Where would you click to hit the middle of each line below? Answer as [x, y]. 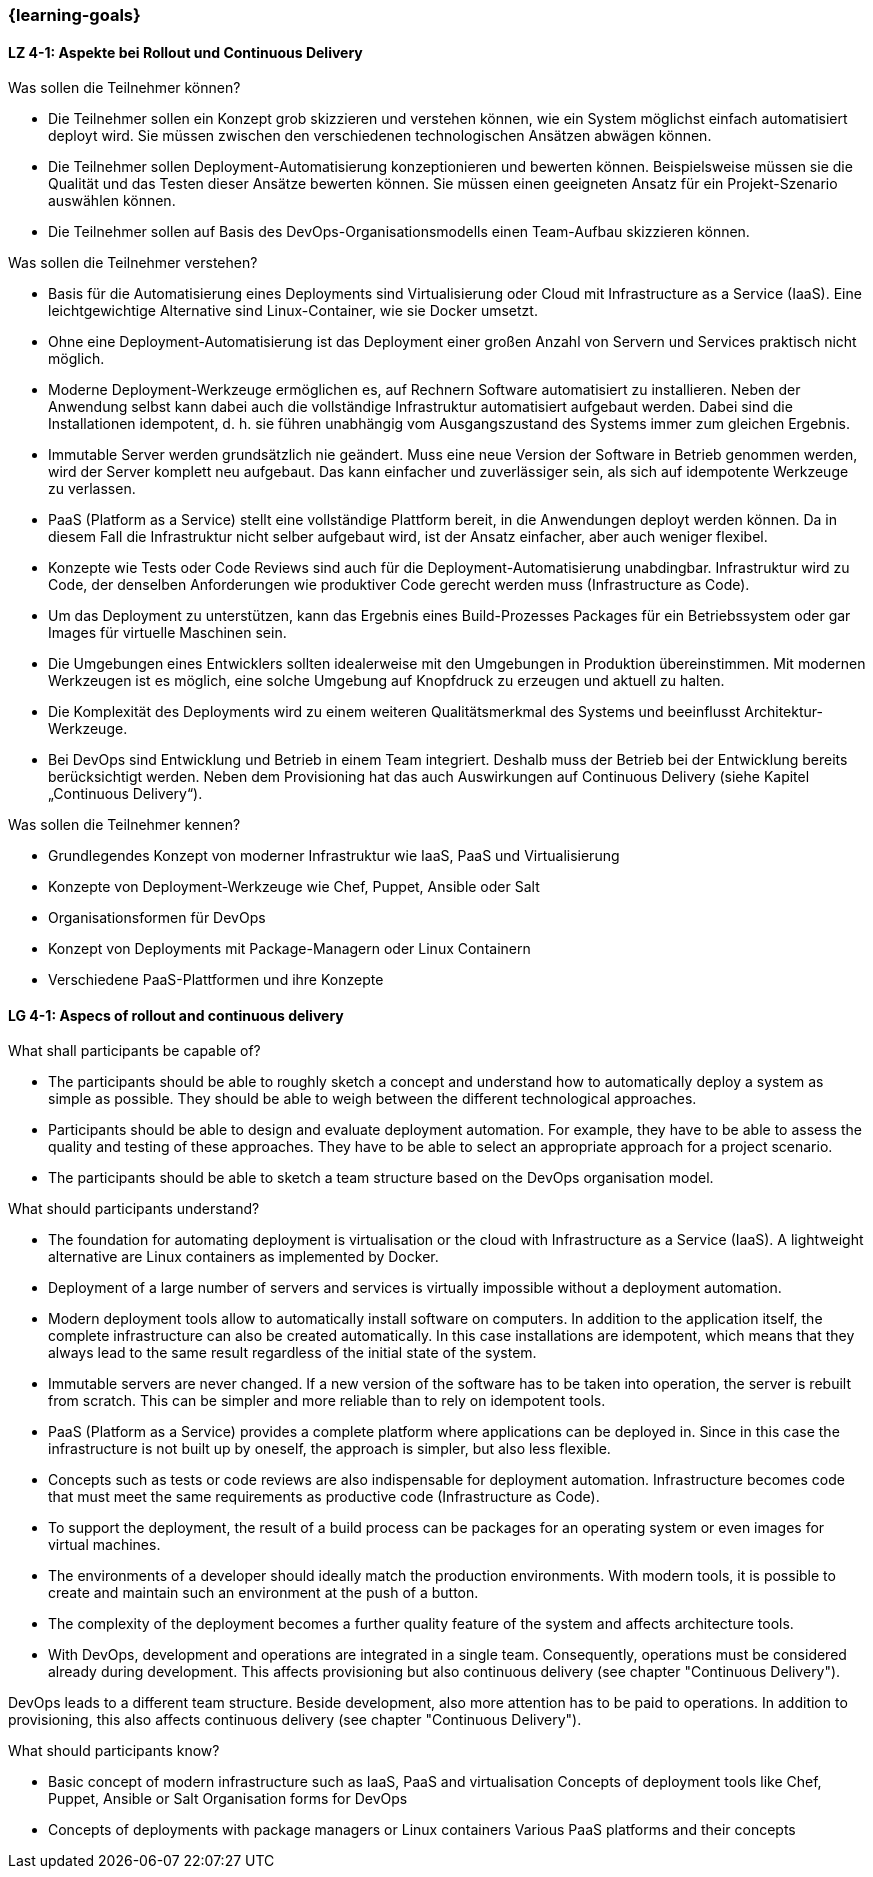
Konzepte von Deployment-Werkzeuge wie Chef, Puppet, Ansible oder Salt [294, 887]
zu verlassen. [92, 489]
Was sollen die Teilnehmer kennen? [124, 825]
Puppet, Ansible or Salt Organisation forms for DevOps [228, 1799]
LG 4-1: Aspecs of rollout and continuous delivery [176, 1015]
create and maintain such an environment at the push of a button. [263, 1593]
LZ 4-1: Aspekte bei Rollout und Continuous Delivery [185, 52]
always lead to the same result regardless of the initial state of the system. [292, 1353]
